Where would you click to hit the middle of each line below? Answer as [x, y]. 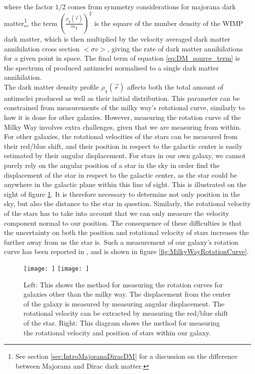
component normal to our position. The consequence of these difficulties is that [123, 222]
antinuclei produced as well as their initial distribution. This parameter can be [122, 98]
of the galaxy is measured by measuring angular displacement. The [124, 303]
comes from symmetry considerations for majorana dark [152, 6]
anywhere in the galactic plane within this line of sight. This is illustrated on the [125, 184]
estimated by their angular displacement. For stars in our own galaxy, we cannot [125, 155]
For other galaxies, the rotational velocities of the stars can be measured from [121, 136]
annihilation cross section [42, 48]
